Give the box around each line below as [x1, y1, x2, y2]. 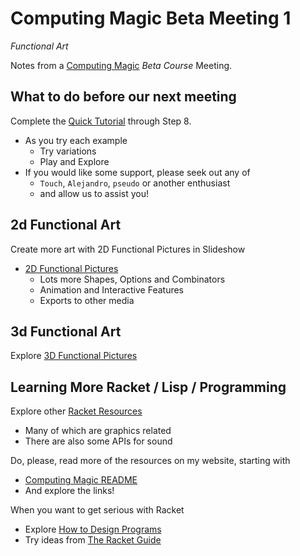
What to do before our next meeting [10, 88, 237, 106]
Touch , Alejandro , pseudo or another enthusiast [39, 177, 231, 189]
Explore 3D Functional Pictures [10, 350, 138, 362]
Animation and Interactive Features [39, 283, 185, 296]
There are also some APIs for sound [24, 435, 173, 447]
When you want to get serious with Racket [10, 504, 185, 516]
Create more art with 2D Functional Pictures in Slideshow [10, 243, 246, 255]
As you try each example [24, 134, 128, 146]
